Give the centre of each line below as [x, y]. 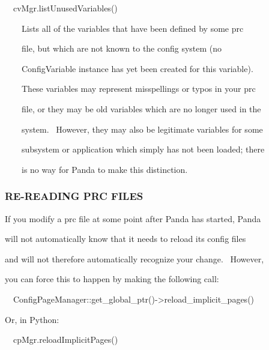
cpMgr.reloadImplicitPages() [65, 339]
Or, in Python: [32, 319]
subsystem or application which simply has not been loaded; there [143, 149]
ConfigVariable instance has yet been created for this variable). [137, 68]
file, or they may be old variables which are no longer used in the [141, 108]
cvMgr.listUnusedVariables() [65, 8]
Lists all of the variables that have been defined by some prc [132, 28]
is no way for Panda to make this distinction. [104, 169]
